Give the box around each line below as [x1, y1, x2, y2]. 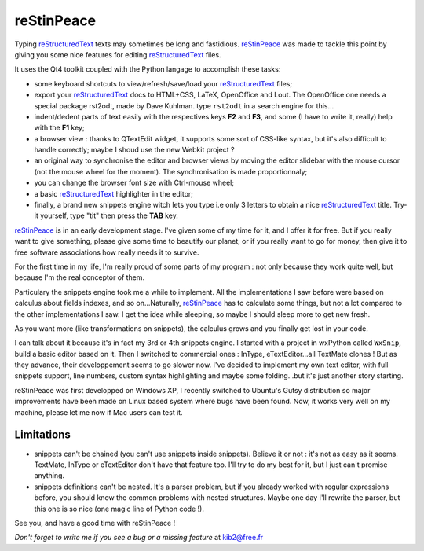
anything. [34, 471, 65, 480]
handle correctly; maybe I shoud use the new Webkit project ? [34, 145, 235, 155]
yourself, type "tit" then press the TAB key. [39, 211, 178, 220]
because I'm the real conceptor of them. [14, 273, 145, 282]
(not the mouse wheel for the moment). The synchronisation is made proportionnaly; [34, 167, 308, 176]
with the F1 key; [34, 123, 86, 133]
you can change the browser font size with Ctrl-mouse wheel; [34, 178, 235, 188]
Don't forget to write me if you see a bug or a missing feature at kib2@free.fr [14, 533, 264, 542]
